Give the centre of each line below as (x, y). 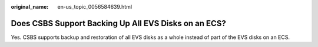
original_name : (30, 7)
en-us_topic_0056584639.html (95, 7)
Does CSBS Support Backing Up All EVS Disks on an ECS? (118, 23)
